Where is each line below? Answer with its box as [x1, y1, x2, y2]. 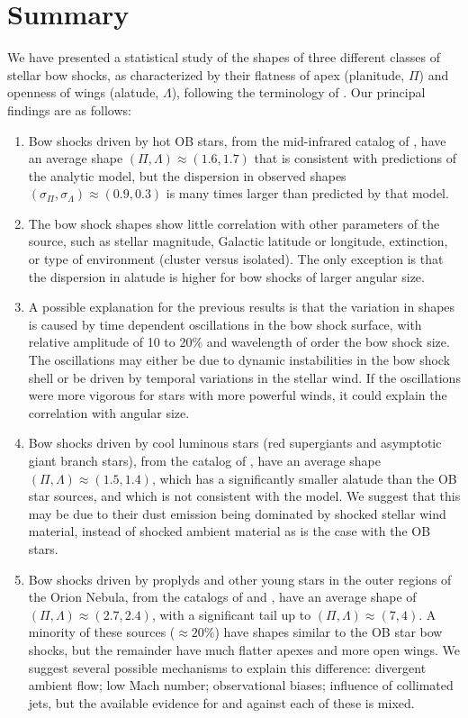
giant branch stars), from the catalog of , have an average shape [28, 451, 382, 469]
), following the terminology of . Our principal [171, 83, 426, 102]
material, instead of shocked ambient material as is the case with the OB [28, 522, 431, 541]
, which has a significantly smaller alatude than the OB [151, 468, 457, 487]
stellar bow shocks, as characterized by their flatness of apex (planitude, [7, 65, 405, 84]
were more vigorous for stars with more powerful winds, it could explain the [28, 386, 447, 404]
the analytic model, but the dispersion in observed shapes [28, 166, 346, 185]
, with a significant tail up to [151, 604, 311, 623]
